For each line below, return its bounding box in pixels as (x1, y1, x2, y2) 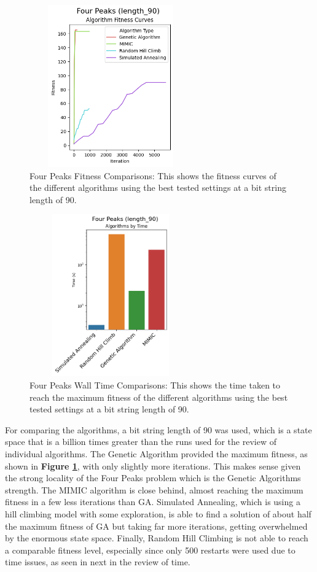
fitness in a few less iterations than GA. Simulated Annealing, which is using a (5, 495, 300, 508)
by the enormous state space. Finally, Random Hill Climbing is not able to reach (5, 531, 308, 544)
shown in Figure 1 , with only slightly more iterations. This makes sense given (5, 459, 301, 472)
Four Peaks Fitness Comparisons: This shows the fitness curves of (29, 169, 276, 182)
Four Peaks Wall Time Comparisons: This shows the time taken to (29, 378, 281, 391)
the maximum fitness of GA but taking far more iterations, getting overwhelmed (5, 519, 308, 532)
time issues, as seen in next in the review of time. (5, 555, 190, 568)
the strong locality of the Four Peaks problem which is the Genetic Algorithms (5, 471, 301, 484)
